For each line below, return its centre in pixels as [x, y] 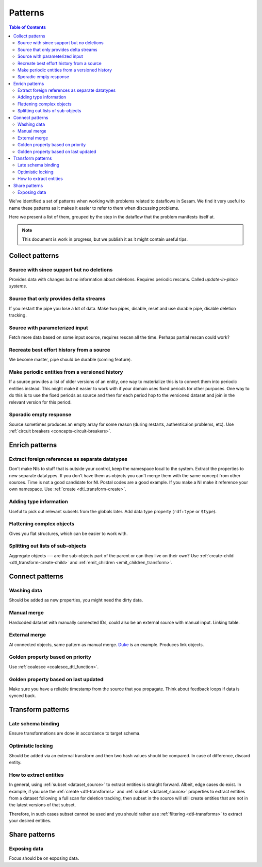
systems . [18, 286]
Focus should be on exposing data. [44, 858]
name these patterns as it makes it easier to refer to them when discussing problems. [94, 208]
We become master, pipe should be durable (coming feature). [70, 360]
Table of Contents [27, 27]
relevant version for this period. [40, 402]
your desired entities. [30, 821]
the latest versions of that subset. [42, 805]
